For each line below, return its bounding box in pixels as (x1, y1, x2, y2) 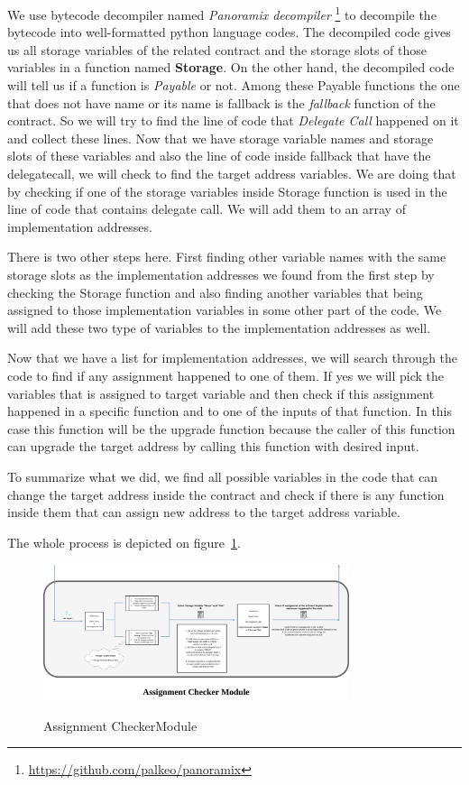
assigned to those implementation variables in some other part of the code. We (7, 300, 442, 319)
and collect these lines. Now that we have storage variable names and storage (7, 128, 434, 147)
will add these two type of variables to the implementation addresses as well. (7, 318, 431, 337)
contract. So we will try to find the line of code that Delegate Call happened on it (7, 111, 459, 130)
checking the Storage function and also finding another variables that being (7, 282, 423, 301)
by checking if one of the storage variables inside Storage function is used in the (7, 181, 447, 200)
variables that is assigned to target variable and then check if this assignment (7, 383, 435, 402)
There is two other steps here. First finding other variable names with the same (7, 247, 446, 266)
